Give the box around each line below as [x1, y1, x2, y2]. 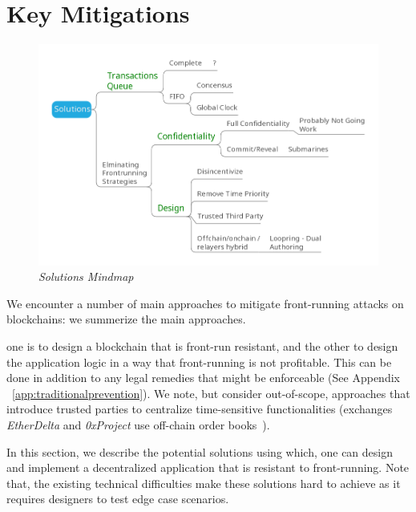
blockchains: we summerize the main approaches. [6, 311, 246, 327]
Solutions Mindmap [38, 268, 134, 285]
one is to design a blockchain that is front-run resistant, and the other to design [6, 338, 398, 355]
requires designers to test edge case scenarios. [6, 490, 229, 507]
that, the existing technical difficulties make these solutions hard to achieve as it [6, 474, 401, 491]
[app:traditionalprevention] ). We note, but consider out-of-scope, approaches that [12, 384, 410, 401]
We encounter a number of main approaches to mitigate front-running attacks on [6, 295, 404, 311]
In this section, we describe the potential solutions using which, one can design [6, 443, 394, 460]
